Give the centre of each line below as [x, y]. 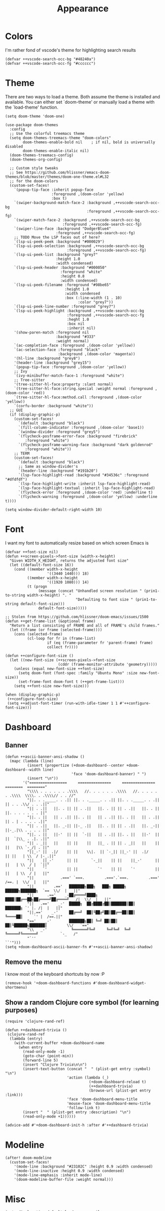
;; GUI [16, 410]
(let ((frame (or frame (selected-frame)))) [56, 630]
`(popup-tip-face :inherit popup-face [54, 190]
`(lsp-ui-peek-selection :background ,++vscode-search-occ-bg [79, 246]
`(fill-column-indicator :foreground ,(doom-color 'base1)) [81, 427]
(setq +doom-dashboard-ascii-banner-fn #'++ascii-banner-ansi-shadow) [79, 947]
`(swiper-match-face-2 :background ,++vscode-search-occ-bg [77, 220]
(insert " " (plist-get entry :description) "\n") [77, 1112]
